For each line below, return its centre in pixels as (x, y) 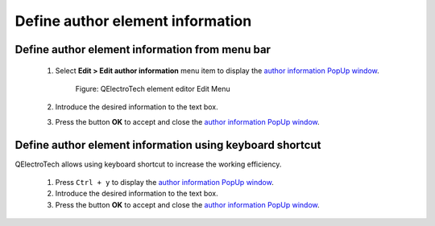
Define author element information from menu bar (143, 49)
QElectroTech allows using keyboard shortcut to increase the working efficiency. (148, 164)
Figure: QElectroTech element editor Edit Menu (153, 88)
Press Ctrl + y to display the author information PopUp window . (164, 183)
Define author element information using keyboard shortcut (168, 145)
